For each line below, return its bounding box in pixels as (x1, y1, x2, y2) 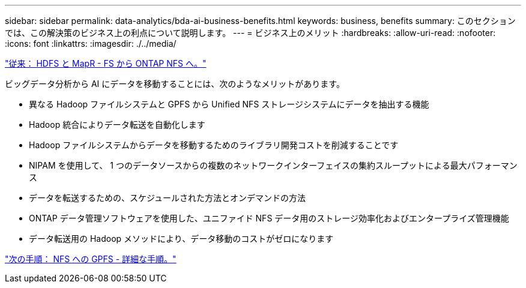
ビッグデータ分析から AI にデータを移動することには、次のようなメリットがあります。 (5, 79, 345, 89)
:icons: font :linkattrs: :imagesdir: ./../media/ (5, 38, 177, 49)
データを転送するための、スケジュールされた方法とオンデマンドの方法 (29, 193, 306, 203)
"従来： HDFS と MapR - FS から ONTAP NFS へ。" (5, 58, 207, 68)
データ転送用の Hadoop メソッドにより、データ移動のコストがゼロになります (29, 233, 334, 244)
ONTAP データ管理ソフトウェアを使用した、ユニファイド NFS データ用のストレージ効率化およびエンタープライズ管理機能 (29, 213, 509, 223)
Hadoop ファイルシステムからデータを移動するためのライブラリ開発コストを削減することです (29, 140, 399, 150)
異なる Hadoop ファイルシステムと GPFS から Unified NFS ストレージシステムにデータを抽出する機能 (29, 99, 429, 109)
